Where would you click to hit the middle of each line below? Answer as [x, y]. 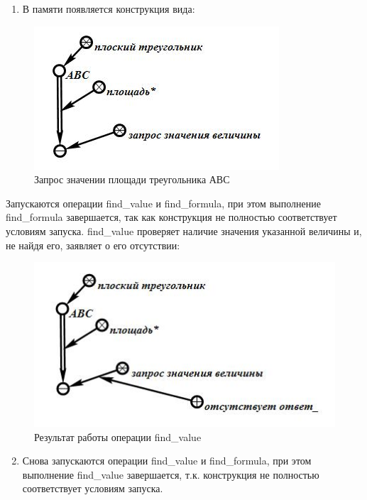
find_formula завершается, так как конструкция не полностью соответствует [171, 217]
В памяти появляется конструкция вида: [109, 9]
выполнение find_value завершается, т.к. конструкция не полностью [171, 474]
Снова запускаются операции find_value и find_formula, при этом [167, 461]
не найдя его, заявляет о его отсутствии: [93, 245]
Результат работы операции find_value [118, 436]
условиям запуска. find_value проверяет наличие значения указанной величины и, [184, 230]
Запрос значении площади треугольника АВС [132, 179]
